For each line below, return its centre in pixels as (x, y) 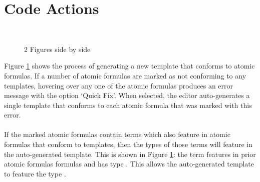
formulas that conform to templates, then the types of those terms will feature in (128, 144)
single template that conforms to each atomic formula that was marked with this (128, 105)
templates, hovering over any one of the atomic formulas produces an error (119, 85)
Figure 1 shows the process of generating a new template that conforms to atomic (129, 66)
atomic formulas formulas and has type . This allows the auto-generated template (129, 164)
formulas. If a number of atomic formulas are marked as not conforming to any (125, 75)
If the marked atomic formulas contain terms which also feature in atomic (117, 134)
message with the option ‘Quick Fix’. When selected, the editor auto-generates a (127, 95)
